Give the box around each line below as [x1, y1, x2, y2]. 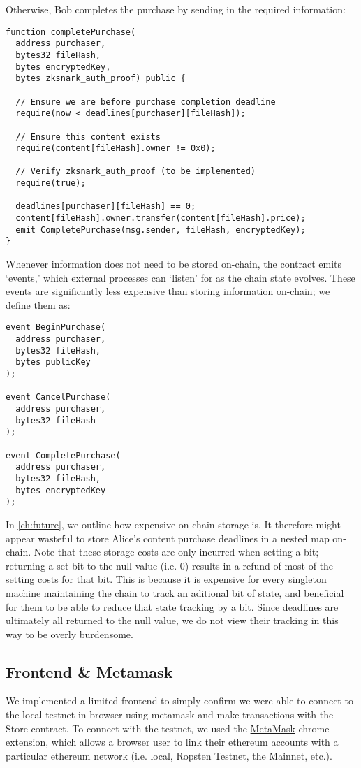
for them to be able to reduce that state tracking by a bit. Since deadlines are [6, 599, 339, 614]
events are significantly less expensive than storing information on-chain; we [6, 284, 330, 298]
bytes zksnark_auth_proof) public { [15, 73, 186, 84]
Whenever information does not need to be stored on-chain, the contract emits [6, 256, 342, 271]
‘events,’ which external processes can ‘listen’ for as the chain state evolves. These [6, 270, 355, 284]
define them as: [6, 297, 71, 312]
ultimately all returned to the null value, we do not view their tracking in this [6, 613, 339, 628]
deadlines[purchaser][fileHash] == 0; [15, 201, 196, 212]
